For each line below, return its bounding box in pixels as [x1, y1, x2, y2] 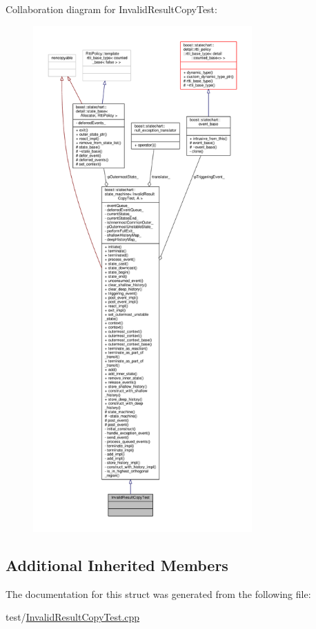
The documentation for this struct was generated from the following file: [6, 586, 311, 601]
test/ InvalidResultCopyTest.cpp [6, 610, 140, 624]
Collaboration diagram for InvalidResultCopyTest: [6, 2, 217, 16]
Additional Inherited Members [6, 554, 228, 575]
